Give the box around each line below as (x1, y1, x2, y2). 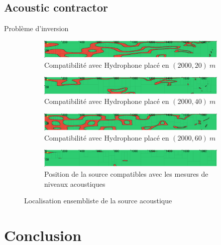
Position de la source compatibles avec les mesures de (44, 169, 208, 179)
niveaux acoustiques (44, 178, 105, 189)
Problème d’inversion (4, 23, 69, 34)
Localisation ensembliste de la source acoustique (24, 195, 172, 206)
